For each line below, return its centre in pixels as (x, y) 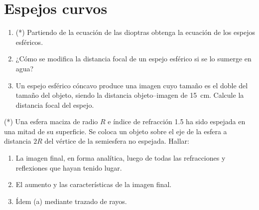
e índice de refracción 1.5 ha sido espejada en (177, 121)
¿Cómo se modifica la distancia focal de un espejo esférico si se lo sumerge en (133, 59)
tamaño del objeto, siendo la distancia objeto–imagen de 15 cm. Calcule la (130, 95)
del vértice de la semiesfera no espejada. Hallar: (117, 141)
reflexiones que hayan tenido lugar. (69, 167)
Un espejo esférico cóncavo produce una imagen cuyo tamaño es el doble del (132, 85)
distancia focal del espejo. (55, 105)
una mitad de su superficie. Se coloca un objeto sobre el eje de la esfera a (116, 131)
